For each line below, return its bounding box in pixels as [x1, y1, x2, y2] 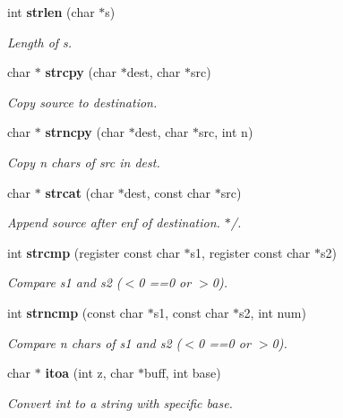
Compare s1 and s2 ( [7, 273, 122, 292]
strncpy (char [45, 123, 125, 141]
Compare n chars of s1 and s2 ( [7, 333, 182, 352]
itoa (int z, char [45, 363, 134, 382]
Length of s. [7, 32, 73, 51]
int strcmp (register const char [7, 243, 180, 261]
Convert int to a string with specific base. [7, 393, 233, 412]
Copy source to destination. [7, 92, 158, 111]
